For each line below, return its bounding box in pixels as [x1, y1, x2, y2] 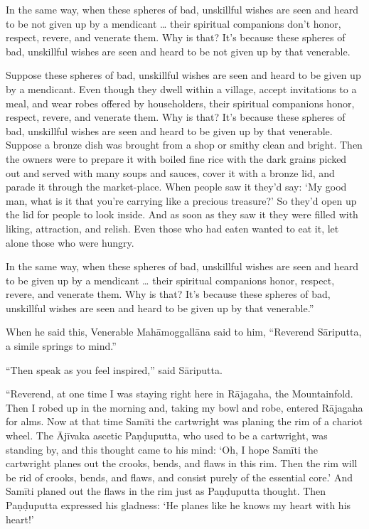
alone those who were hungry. [6, 235, 134, 250]
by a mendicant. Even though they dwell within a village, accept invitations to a [6, 81, 357, 96]
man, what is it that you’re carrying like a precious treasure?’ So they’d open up [6, 193, 357, 208]
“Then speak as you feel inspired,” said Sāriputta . [6, 362, 223, 377]
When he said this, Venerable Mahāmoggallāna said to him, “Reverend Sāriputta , [6, 324, 362, 339]
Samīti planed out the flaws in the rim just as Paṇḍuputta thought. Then [6, 483, 326, 498]
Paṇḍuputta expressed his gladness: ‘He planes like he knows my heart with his [6, 498, 351, 512]
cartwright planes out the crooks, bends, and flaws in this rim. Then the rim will [6, 456, 358, 471]
